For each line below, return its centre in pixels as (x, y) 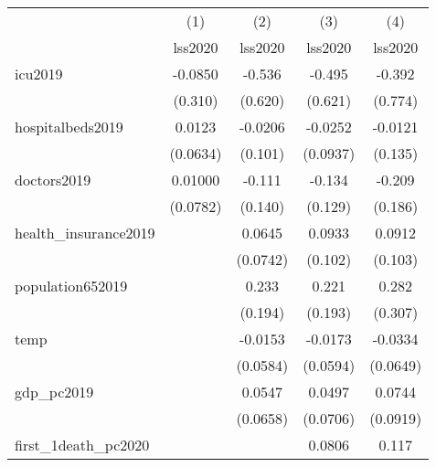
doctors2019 (53, 180)
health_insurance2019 (85, 233)
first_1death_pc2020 (82, 445)
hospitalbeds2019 (69, 127)
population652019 (71, 286)
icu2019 (39, 74)
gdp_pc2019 (54, 392)
